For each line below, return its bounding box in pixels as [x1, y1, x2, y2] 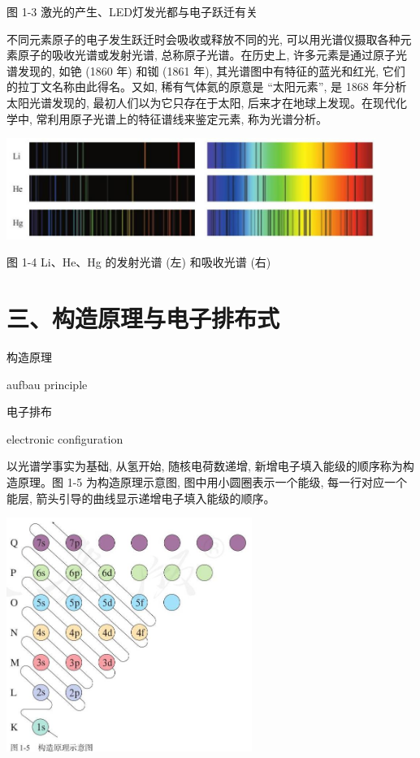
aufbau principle [6, 375, 88, 392]
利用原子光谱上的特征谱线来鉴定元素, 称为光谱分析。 [47, 110, 328, 127]
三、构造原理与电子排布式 [6, 301, 280, 335]
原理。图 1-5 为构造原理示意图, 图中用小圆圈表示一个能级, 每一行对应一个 [17, 473, 408, 490]
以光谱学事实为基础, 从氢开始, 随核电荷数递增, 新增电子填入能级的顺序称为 [6, 457, 403, 474]
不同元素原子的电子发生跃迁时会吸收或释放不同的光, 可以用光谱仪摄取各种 [6, 30, 401, 47]
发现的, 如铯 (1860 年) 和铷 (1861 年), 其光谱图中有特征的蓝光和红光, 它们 [17, 62, 405, 79]
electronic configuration [6, 430, 123, 447]
